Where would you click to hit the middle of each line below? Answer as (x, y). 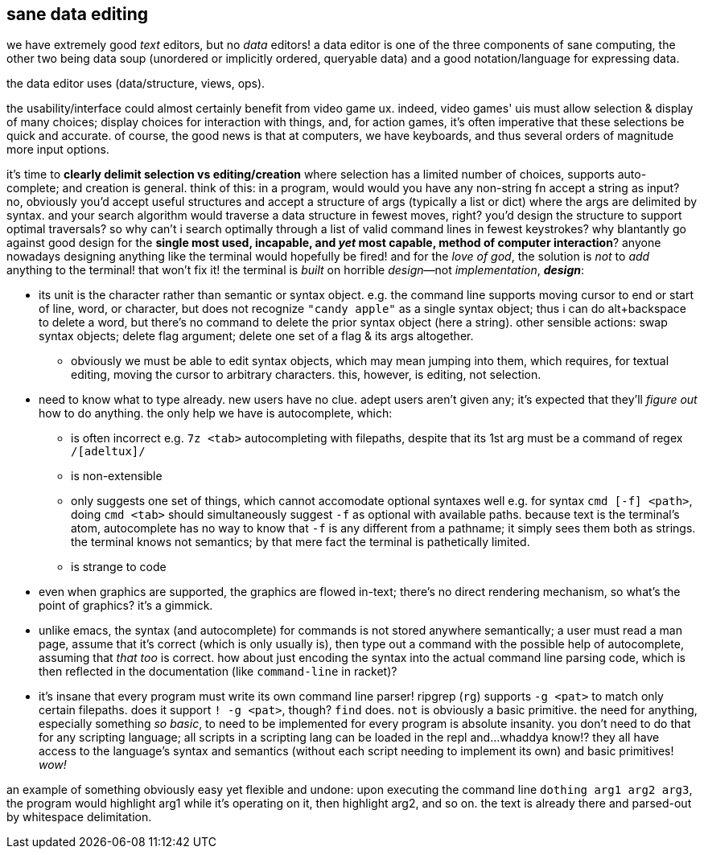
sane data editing (78, 14)
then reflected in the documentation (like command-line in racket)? (218, 672)
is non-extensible (117, 476)
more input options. (58, 150)
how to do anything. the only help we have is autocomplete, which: (216, 413)
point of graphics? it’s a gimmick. (126, 606)
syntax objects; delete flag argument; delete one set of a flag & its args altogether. (256, 336)
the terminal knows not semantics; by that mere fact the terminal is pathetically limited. (301, 542)
